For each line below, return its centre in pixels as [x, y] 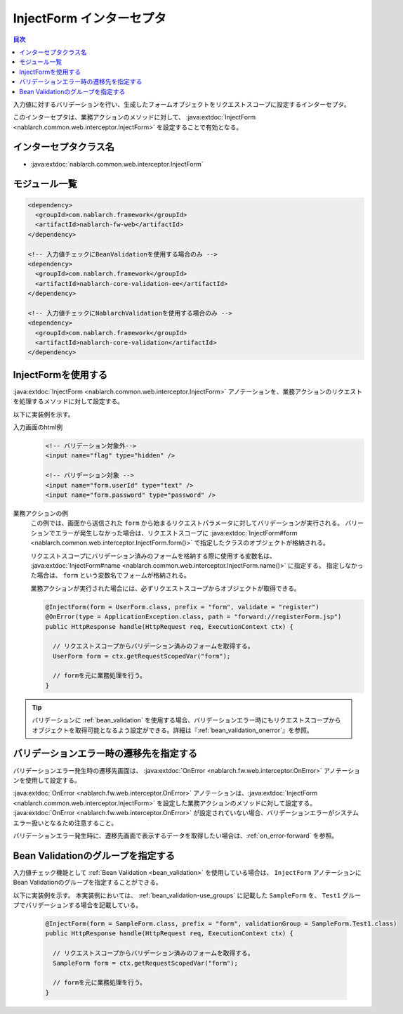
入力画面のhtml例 [38, 427]
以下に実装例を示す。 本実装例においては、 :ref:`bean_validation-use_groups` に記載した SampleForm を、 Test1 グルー [187, 895]
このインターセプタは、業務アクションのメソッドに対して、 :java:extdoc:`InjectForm [134, 117]
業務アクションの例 [41, 514]
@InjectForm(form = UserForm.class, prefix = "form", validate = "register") [182, 607]
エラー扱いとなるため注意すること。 [65, 823]
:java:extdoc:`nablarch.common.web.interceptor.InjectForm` [117, 164]
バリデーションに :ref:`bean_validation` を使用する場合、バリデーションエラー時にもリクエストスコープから [186, 720]
